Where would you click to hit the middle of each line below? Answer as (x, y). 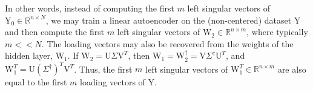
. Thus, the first (103, 69)
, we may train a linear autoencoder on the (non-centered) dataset (169, 20)
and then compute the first (55, 32)
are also (292, 69)
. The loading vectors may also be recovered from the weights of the (167, 43)
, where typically (277, 32)
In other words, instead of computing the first (90, 8)
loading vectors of (113, 82)
